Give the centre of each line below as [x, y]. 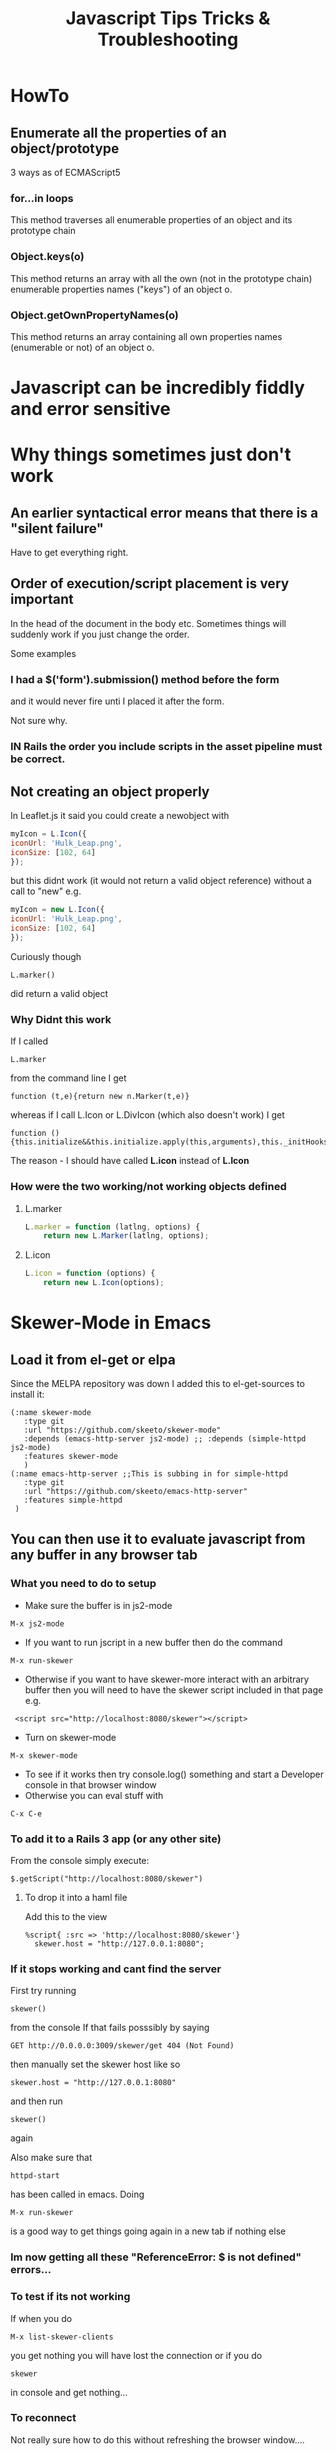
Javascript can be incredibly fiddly [157, 388]
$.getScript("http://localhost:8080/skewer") [106, 1879]
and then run [36, 2101]
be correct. [38, 759]
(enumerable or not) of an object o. [82, 347]
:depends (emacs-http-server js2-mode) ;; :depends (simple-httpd [165, 1439]
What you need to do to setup [83, 1584]
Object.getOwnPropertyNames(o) [94, 315]
